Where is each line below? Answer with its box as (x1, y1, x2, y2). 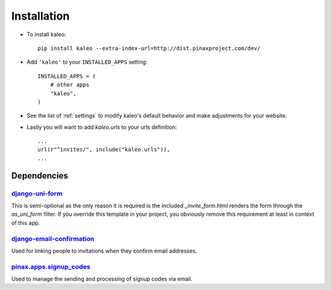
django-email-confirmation (11, 234, 94, 243)
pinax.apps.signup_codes (11, 262, 91, 271)
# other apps (50, 82, 89, 88)
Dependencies (11, 170, 69, 181)
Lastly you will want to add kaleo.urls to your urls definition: (26, 123, 177, 131)
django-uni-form (11, 189, 63, 197)
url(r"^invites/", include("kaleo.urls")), (37, 146, 170, 153)
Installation (11, 9, 70, 23)
